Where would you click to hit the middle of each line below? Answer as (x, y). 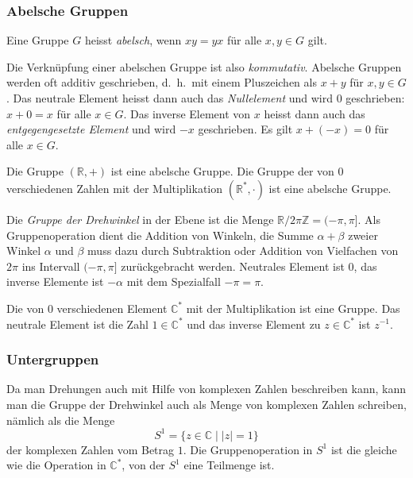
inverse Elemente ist (55, 281)
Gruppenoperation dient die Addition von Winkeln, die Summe (160, 235)
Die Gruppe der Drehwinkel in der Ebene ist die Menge (140, 219)
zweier (363, 235)
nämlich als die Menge (61, 420)
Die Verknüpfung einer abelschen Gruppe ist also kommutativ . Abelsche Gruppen (204, 66)
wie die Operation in (56, 465)
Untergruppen (53, 359)
